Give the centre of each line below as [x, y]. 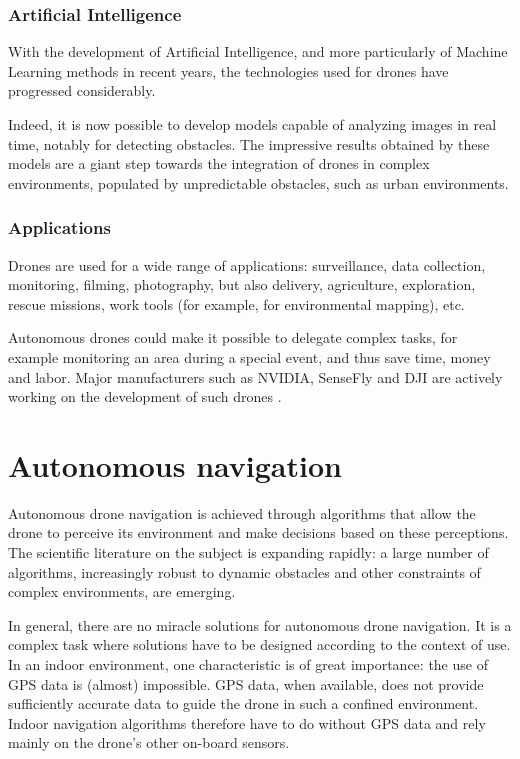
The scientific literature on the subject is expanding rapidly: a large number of [248, 552]
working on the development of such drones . [145, 396]
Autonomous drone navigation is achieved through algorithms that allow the [242, 512]
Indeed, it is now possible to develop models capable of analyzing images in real [252, 124]
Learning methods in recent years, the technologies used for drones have [228, 70]
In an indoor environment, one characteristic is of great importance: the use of [248, 664]
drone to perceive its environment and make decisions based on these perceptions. [258, 532]
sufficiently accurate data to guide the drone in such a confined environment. [243, 703]
